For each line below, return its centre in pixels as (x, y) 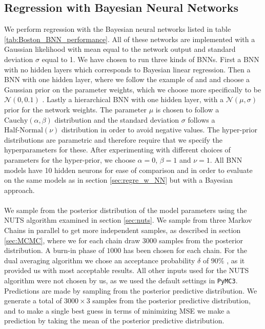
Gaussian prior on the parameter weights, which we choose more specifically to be (133, 89)
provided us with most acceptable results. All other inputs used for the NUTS (127, 270)
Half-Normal (24, 131)
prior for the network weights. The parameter (75, 109)
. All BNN (226, 159)
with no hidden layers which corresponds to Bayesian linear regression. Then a (127, 69)
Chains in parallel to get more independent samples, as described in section (123, 230)
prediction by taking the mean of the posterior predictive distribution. (114, 321)
